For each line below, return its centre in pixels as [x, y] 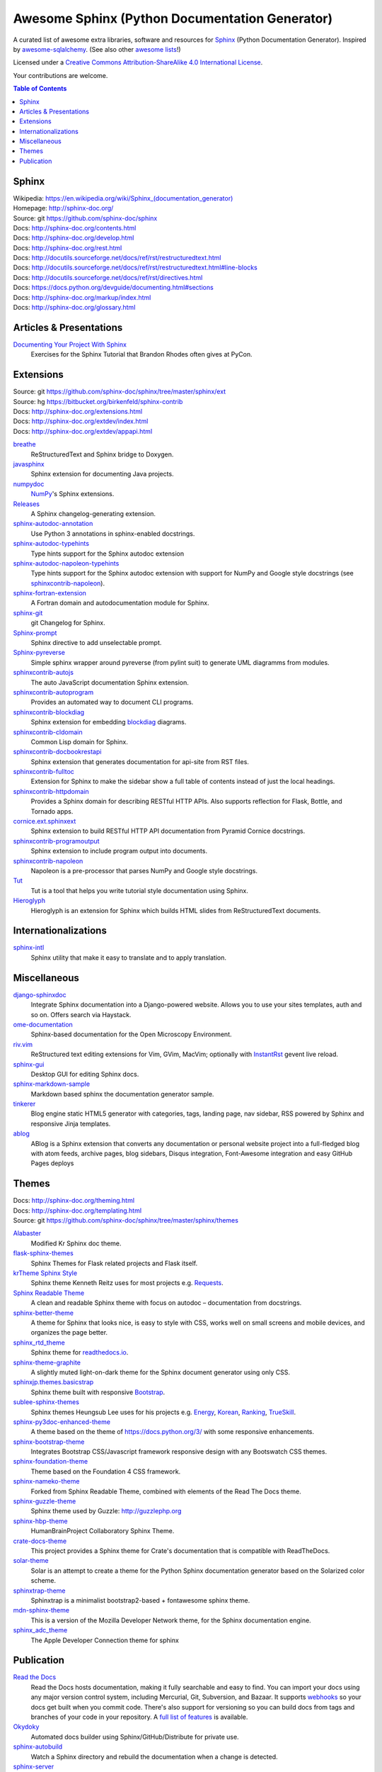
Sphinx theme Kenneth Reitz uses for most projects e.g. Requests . [127, 1283]
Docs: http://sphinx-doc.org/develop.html [74, 238]
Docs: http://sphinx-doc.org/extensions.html [78, 412]
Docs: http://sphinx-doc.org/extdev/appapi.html [83, 431]
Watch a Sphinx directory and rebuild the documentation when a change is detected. [155, 1756]
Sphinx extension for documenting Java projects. [102, 474]
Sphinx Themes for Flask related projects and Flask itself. [114, 1263]
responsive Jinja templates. [71, 1123]
